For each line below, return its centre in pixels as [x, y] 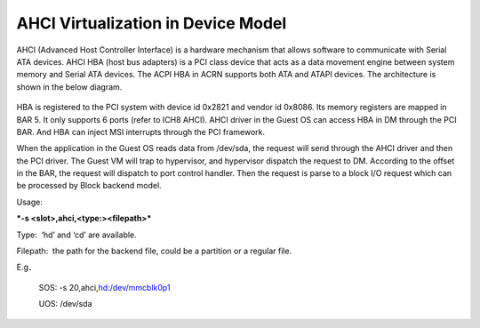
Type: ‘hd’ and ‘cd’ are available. [76, 235]
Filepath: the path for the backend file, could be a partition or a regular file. [154, 251]
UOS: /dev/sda [65, 304]
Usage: [30, 202]
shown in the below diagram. [69, 87]
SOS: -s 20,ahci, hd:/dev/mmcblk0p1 [104, 287]
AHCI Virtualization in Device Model [152, 23]
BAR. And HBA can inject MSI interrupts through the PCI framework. [141, 132]
